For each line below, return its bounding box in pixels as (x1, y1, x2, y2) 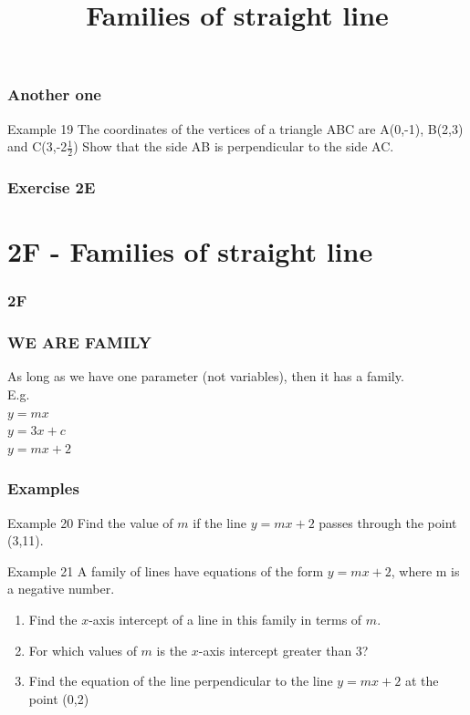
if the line (193, 513, 247, 532)
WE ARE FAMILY (7, 331, 151, 354)
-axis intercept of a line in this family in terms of (89, 609, 362, 628)
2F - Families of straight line (7, 233, 373, 270)
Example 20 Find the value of (7, 513, 173, 532)
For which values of (28, 640, 137, 659)
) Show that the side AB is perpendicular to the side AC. (73, 137, 394, 156)
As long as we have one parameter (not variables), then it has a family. (7, 367, 404, 386)
